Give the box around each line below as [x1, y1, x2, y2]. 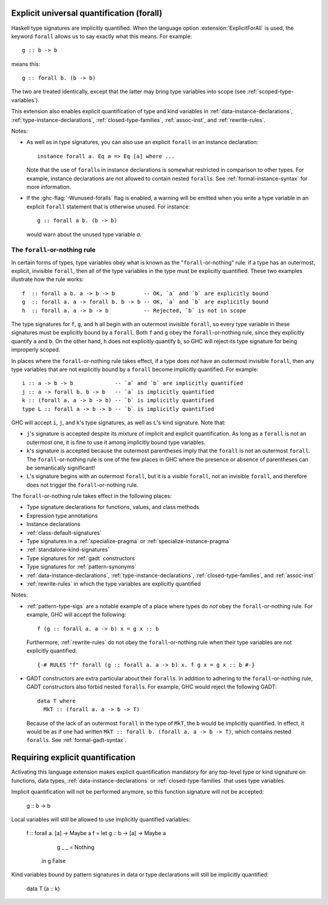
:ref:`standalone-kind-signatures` [26, 546, 110, 553]
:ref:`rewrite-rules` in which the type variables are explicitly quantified [26, 580, 201, 587]
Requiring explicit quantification [11, 752, 136, 763]
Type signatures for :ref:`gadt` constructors [26, 554, 135, 562]
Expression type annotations [26, 511, 98, 519]
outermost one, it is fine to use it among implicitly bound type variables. [26, 439, 206, 446]
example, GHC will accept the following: [26, 611, 127, 619]
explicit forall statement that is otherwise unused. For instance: [26, 203, 191, 210]
